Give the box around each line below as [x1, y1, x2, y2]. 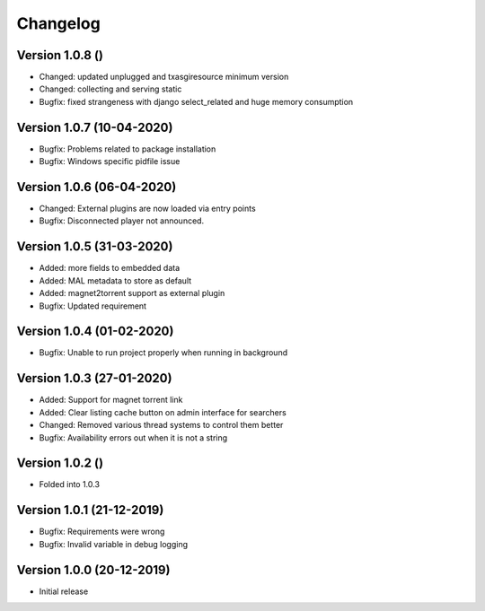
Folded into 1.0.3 [39, 479, 101, 490]
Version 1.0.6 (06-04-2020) [16, 179, 177, 195]
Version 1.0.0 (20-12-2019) [16, 562, 171, 578]
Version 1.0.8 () [16, 48, 103, 63]
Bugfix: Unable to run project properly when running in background [39, 347, 287, 358]
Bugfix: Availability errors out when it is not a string [39, 432, 228, 443]
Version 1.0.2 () [16, 456, 103, 471]
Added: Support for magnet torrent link [39, 395, 183, 406]
